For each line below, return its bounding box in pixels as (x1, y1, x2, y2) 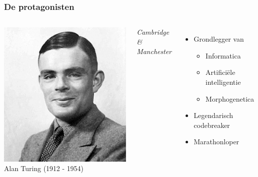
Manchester (136, 46, 172, 57)
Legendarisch (193, 110, 233, 120)
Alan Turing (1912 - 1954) (4, 163, 84, 174)
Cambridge (136, 27, 169, 37)
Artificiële (205, 67, 235, 77)
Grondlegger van (193, 34, 244, 44)
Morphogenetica (205, 93, 254, 104)
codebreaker (193, 119, 230, 130)
